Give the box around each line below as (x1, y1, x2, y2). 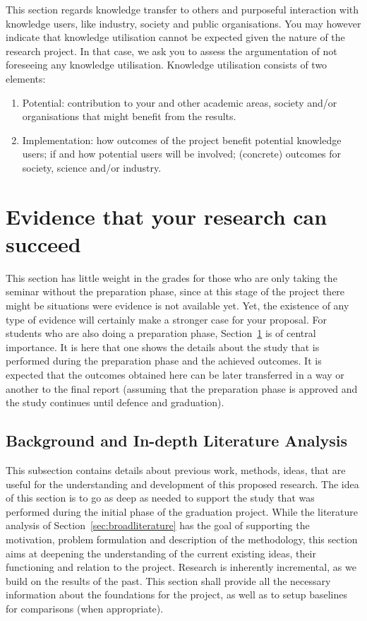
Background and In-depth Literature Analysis (6, 430, 347, 451)
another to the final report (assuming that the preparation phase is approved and (6, 381, 358, 396)
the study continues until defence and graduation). (6, 395, 224, 410)
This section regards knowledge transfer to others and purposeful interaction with (6, 2, 359, 16)
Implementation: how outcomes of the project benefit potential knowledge (22, 132, 342, 147)
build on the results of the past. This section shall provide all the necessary (6, 573, 331, 588)
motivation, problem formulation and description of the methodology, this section (6, 531, 358, 546)
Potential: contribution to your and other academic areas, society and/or (22, 95, 337, 110)
